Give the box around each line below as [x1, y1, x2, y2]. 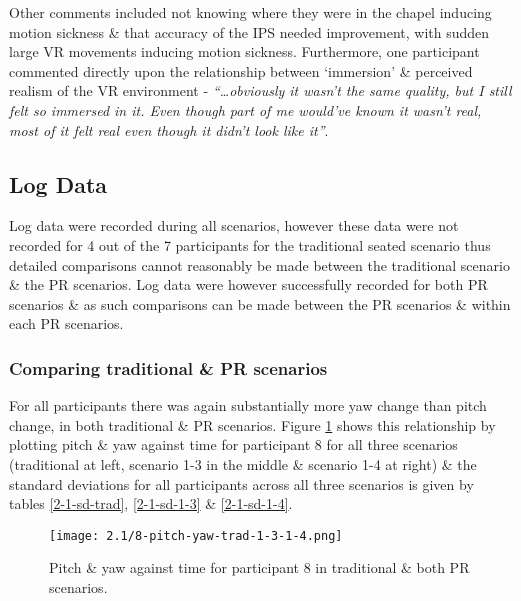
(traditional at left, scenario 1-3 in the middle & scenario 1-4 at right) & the [9, 453, 477, 474]
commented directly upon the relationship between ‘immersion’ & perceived [9, 60, 473, 81]
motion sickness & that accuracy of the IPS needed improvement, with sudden [9, 21, 490, 42]
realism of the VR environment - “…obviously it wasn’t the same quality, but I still [9, 80, 512, 101]
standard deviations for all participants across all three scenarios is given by [9, 473, 474, 494]
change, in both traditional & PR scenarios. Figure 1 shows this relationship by [9, 414, 496, 435]
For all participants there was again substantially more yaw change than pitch [9, 395, 487, 416]
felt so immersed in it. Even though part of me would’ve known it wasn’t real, [9, 99, 482, 120]
